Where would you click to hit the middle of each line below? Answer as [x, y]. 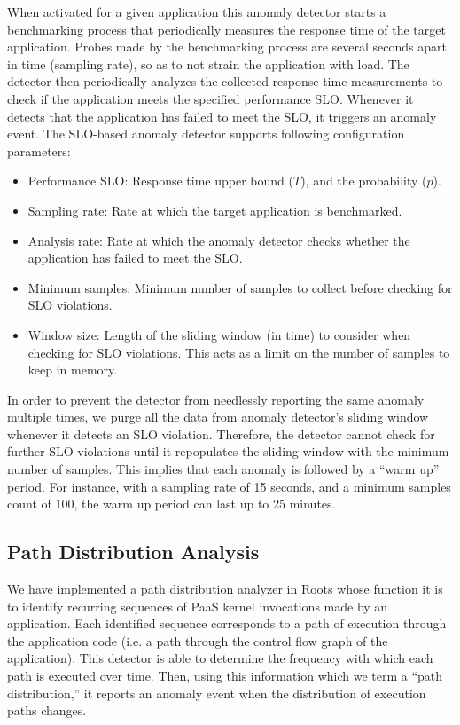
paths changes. [47, 710]
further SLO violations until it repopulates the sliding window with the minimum [228, 451]
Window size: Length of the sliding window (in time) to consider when [219, 334]
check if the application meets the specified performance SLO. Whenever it [211, 98]
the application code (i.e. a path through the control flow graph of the [198, 640]
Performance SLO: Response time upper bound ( [160, 181]
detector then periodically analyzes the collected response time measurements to [225, 81]
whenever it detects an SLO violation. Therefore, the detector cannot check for [221, 433]
